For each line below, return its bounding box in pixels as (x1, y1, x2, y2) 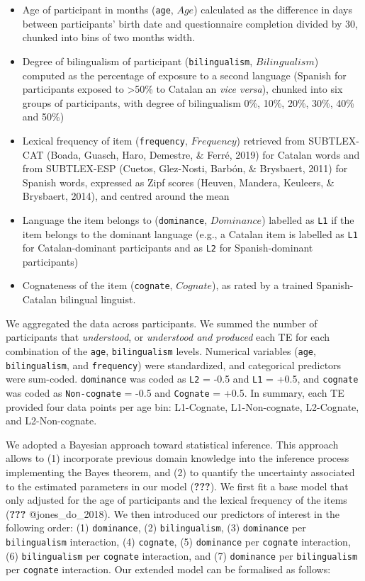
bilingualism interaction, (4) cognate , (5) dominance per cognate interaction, (6, 534, 351, 548)
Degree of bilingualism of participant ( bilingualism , (22, 53, 253, 68)
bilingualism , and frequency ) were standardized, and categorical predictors (6, 357, 342, 372)
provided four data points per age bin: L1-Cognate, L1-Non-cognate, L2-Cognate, (6, 399, 359, 414)
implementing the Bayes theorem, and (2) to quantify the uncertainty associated (6, 464, 355, 479)
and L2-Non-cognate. (6, 413, 97, 428)
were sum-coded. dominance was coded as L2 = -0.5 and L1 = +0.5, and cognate (6, 371, 359, 386)
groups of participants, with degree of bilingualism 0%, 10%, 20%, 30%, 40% (22, 95, 354, 110)
